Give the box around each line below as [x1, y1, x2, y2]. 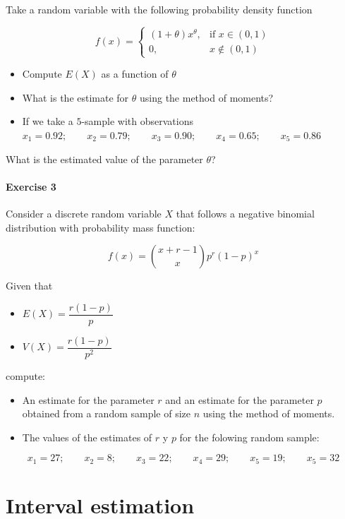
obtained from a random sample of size [22, 406, 191, 421]
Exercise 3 [6, 179, 56, 193]
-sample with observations [81, 114, 193, 129]
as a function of [101, 66, 169, 81]
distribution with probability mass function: [6, 220, 195, 234]
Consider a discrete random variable [6, 206, 162, 221]
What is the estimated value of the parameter [6, 151, 203, 166]
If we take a [22, 114, 73, 129]
